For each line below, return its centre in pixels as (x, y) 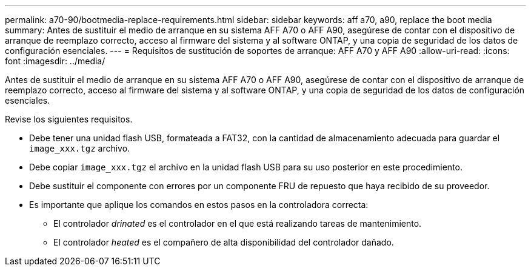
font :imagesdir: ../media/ (55, 61)
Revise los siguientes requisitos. (69, 119)
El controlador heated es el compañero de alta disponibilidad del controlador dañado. (224, 242)
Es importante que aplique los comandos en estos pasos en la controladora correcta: (199, 205)
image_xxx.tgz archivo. (80, 148)
